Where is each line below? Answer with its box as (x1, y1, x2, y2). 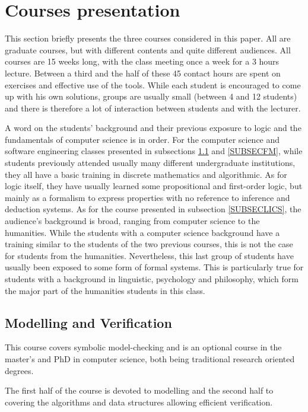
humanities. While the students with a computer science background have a (5, 226, 280, 238)
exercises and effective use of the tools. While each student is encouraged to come (5, 78, 301, 91)
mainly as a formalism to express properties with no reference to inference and (5, 191, 290, 203)
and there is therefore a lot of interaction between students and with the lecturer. (5, 101, 301, 114)
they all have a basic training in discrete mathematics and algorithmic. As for (5, 168, 287, 180)
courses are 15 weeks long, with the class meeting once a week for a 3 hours (5, 55, 280, 68)
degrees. (5, 364, 34, 376)
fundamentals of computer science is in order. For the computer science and (5, 133, 280, 145)
